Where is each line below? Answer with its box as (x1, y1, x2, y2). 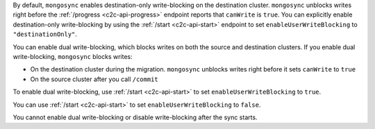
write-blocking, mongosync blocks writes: (12, 52, 133, 60)
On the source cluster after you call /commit (30, 75, 159, 83)
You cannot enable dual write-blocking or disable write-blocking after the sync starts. (12, 113, 258, 121)
